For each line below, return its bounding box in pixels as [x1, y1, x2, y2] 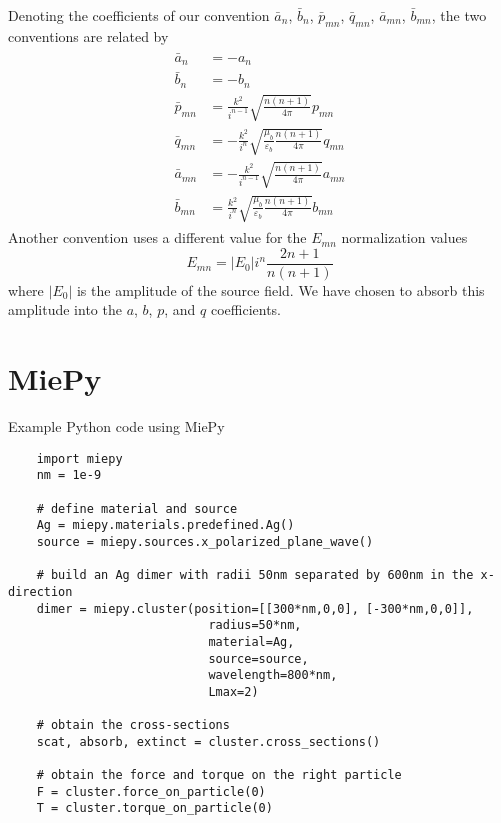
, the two [431, 5, 487, 25]
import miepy [36, 451, 123, 466]
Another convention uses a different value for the [8, 227, 307, 248]
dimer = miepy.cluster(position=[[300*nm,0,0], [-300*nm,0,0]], [36, 601, 474, 616]
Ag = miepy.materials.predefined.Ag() [36, 518, 295, 533]
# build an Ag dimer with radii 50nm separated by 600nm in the [36, 568, 474, 583]
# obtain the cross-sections [36, 718, 230, 733]
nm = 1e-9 [36, 468, 102, 483]
